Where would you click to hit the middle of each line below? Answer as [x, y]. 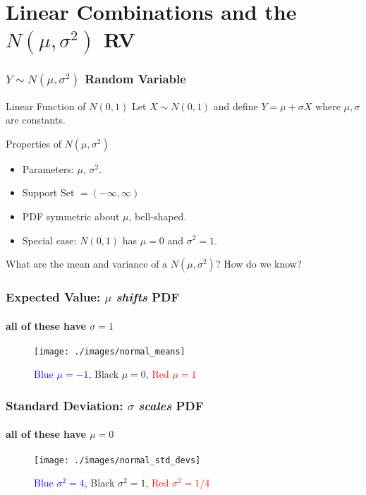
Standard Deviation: [65, 405]
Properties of [33, 143]
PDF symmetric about [71, 216]
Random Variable [135, 79]
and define [236, 106]
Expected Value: [53, 297]
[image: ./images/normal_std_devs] [117, 460]
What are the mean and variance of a [87, 264]
